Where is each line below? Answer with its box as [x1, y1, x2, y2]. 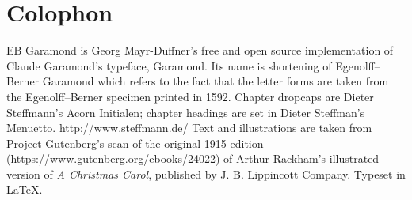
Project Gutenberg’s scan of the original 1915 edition [6, 134, 264, 151]
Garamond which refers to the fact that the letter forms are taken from [42, 73, 389, 89]
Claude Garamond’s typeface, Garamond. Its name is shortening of [6, 57, 332, 74]
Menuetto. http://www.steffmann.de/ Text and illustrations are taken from [6, 119, 372, 136]
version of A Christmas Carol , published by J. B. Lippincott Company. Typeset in [6, 165, 406, 182]
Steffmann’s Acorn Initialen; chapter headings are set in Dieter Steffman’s [6, 104, 365, 120]
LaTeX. [6, 181, 43, 198]
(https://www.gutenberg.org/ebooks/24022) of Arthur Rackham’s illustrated [6, 150, 380, 167]
